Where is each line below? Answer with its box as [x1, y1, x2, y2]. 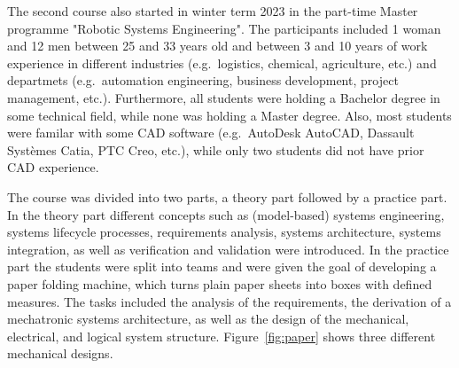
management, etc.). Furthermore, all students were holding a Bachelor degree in [7, 88, 440, 106]
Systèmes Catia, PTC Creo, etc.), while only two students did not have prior [7, 140, 424, 159]
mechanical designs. [7, 344, 113, 363]
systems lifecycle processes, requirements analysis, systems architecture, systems [7, 223, 441, 241]
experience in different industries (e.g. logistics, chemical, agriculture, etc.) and [7, 53, 437, 72]
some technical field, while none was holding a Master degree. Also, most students [7, 106, 452, 124]
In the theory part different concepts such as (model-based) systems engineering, [7, 205, 445, 223]
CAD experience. [7, 158, 99, 176]
